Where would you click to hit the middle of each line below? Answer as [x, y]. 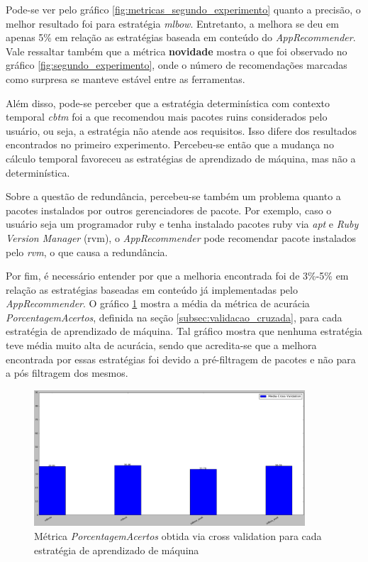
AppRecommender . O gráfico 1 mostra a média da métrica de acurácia [158, 303]
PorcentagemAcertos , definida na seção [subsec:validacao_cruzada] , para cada [174, 317]
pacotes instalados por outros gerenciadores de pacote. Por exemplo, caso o [169, 210]
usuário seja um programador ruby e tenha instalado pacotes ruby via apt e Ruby [182, 224]
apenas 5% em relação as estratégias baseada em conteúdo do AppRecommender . [181, 37]
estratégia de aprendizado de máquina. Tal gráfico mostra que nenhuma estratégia [184, 331]
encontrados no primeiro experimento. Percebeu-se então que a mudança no [170, 144]
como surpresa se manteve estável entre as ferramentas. [126, 78]
